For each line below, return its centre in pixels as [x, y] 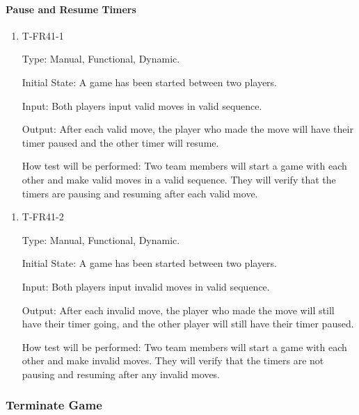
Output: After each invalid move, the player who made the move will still [178, 310]
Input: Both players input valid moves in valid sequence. [142, 105]
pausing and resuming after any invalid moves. [121, 374]
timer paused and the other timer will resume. [120, 142]
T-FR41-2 [43, 217]
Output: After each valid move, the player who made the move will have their [188, 129]
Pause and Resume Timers [71, 9]
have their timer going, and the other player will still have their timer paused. [188, 324]
